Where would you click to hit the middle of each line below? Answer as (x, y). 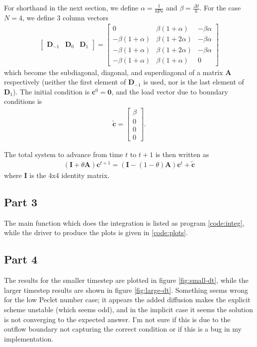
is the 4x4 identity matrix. (69, 175)
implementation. (29, 338)
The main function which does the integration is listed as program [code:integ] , (124, 222)
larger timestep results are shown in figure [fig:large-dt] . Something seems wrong (126, 290)
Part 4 (21, 259)
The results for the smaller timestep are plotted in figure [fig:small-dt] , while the (126, 280)
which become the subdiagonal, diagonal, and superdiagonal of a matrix (114, 72)
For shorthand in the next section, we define (71, 7)
